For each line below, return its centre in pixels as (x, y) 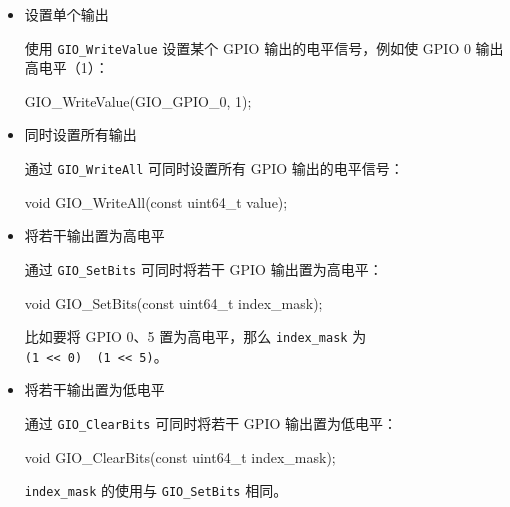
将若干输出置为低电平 (94, 389)
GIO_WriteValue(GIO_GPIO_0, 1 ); (138, 100)
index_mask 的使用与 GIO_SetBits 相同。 (156, 490)
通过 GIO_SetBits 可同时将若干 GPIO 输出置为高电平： (203, 268)
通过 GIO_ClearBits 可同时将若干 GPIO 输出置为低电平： (211, 423)
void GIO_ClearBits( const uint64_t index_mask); (180, 456)
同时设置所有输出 (80, 134)
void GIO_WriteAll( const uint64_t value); (156, 201)
